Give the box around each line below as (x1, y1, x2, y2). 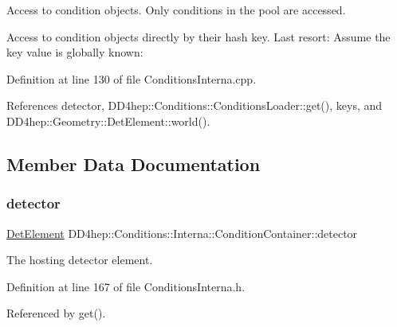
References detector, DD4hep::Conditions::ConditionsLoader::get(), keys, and (6, 97, 383, 114)
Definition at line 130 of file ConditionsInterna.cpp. (6, 70, 257, 87)
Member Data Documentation (6, 151, 261, 176)
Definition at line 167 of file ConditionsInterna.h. (6, 278, 246, 294)
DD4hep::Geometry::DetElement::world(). (6, 112, 210, 129)
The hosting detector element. (6, 251, 153, 268)
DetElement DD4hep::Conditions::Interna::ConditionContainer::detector (6, 224, 358, 241)
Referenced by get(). (6, 305, 106, 321)
